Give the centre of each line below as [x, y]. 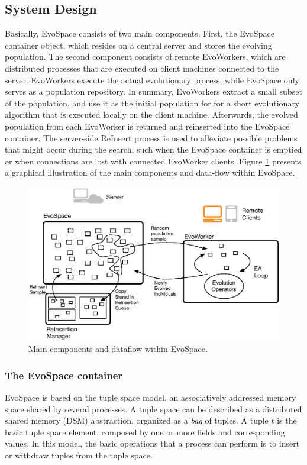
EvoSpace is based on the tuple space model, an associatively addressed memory [151, 397]
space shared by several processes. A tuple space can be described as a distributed [153, 409]
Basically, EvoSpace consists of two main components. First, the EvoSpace [140, 33]
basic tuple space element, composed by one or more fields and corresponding [145, 432]
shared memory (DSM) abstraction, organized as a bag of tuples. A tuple [137, 420]
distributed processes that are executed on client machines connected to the [142, 68]
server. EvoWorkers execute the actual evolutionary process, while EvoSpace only [152, 80]
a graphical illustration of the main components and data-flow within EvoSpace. [150, 172]
